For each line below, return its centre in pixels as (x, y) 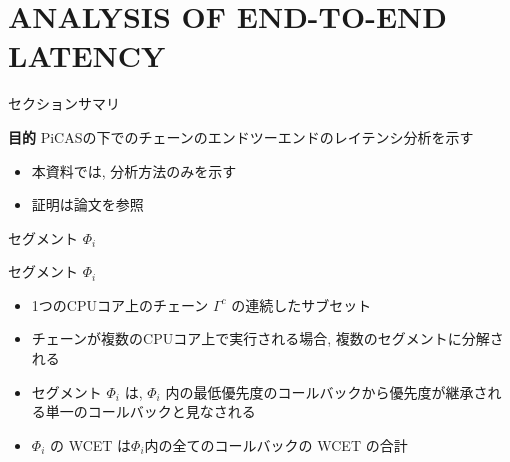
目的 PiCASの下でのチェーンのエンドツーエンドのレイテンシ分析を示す (241, 136)
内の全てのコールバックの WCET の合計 (276, 444)
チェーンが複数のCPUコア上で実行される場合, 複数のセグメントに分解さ (267, 338)
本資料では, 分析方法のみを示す (134, 170)
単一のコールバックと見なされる (150, 411)
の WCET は (90, 444)
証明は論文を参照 (87, 204)
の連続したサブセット (301, 304)
